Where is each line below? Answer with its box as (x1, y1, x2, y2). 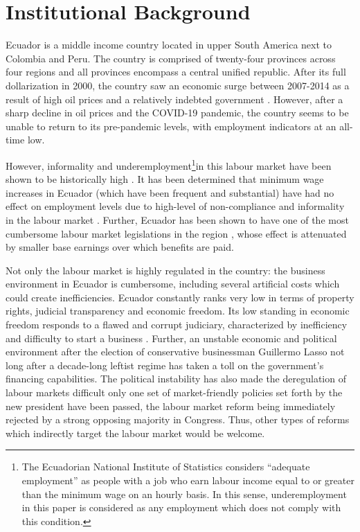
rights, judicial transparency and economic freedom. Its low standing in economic (6, 303, 350, 318)
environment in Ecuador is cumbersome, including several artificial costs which (6, 276, 340, 291)
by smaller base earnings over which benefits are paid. (6, 240, 234, 254)
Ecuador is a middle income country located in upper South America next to (6, 37, 332, 52)
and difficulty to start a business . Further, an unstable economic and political (6, 330, 337, 345)
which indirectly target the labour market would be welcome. (6, 425, 265, 440)
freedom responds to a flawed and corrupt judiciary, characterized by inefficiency (6, 317, 348, 332)
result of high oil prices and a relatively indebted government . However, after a (6, 91, 343, 106)
